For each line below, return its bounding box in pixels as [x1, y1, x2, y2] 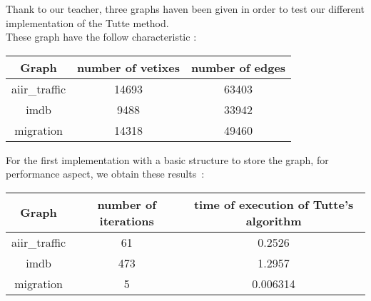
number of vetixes [77, 58, 180, 76]
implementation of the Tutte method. [6, 15, 169, 30]
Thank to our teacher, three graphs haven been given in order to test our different [6, 1, 365, 16]
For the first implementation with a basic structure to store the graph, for [6, 152, 329, 167]
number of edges [190, 58, 286, 76]
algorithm [245, 212, 302, 229]
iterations [99, 212, 154, 229]
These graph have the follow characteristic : [6, 29, 197, 44]
